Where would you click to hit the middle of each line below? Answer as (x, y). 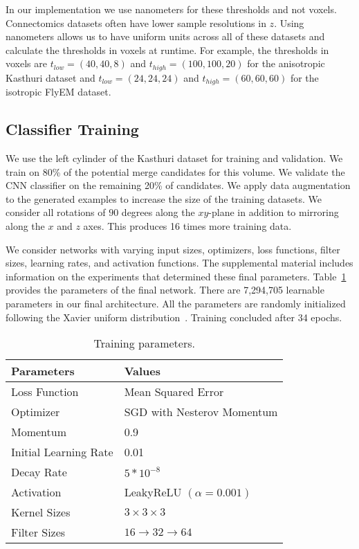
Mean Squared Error (174, 392)
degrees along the (158, 212)
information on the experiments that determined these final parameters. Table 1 (176, 276)
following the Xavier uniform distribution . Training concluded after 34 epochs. (174, 317)
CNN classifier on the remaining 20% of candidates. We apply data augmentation (178, 185)
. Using (289, 22)
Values (142, 371)
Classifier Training (72, 129)
